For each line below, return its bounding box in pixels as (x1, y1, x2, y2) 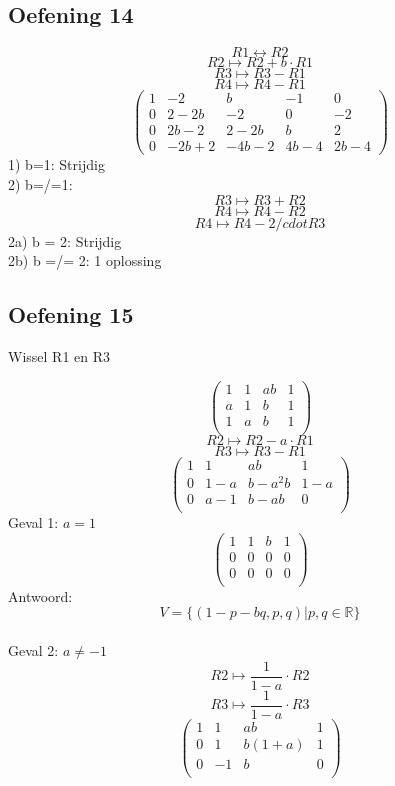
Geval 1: (8, 512, 59, 533)
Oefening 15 (8, 299, 134, 330)
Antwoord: (8, 585, 73, 606)
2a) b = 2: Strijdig (8, 230, 122, 251)
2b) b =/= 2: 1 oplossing (8, 250, 162, 271)
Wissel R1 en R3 (8, 345, 111, 366)
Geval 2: (8, 640, 59, 660)
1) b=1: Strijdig (8, 154, 105, 175)
